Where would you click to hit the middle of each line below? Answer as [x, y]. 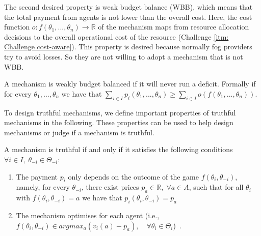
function [17, 27]
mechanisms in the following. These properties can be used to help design [119, 122]
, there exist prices [110, 187]
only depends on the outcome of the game [133, 176]
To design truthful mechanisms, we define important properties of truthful [120, 112]
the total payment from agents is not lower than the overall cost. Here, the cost [128, 17]
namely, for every [43, 187]
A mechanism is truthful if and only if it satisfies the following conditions [119, 149]
